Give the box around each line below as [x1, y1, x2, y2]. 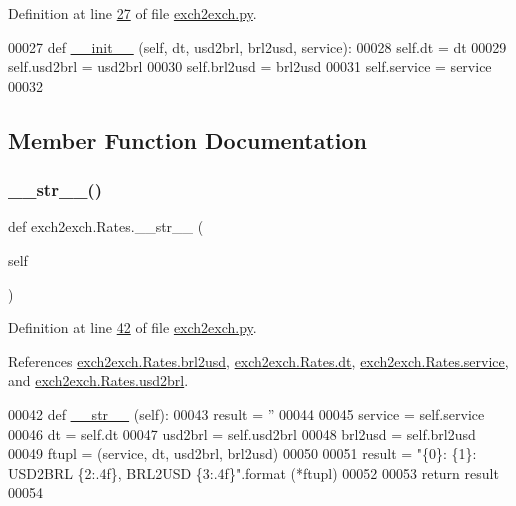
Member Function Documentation [8, 124, 368, 155]
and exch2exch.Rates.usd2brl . [8, 370, 189, 391]
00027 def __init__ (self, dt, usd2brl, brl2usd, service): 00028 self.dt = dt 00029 [8, 36, 507, 57]
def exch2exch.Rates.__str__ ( [8, 216, 204, 237]
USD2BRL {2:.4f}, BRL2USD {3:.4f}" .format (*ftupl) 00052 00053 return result [8, 462, 499, 483]
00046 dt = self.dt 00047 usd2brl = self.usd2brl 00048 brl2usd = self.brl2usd [8, 423, 476, 444]
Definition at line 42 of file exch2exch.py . [8, 317, 257, 338]
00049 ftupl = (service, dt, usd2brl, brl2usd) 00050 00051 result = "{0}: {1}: [8, 443, 477, 464]
